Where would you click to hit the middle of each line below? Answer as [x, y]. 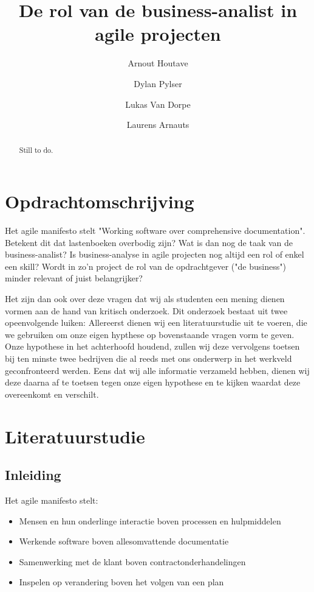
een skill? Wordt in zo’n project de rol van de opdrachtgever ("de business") [145, 266]
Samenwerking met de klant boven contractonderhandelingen [132, 561]
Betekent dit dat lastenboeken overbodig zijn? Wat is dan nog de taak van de [149, 242]
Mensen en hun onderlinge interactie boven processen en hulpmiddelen [150, 520]
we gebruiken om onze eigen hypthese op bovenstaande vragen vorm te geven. [150, 334]
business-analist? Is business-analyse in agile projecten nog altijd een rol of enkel [155, 254]
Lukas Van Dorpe [158, 104]
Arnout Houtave [158, 63]
